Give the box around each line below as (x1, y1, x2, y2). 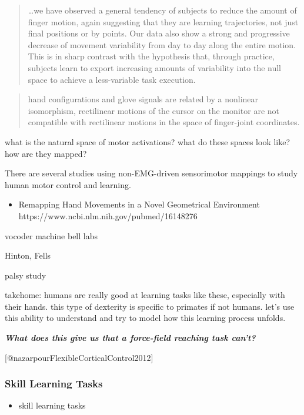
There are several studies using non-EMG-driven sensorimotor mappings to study (5, 167, 298, 179)
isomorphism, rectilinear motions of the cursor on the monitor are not (28, 104, 279, 116)
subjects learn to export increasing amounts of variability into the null (28, 61, 282, 73)
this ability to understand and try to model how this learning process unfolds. (5, 312, 286, 324)
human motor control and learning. (5, 178, 131, 190)
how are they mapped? (5, 147, 87, 159)
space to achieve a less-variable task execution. (28, 73, 196, 85)
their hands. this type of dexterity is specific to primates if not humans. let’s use (5, 300, 295, 312)
